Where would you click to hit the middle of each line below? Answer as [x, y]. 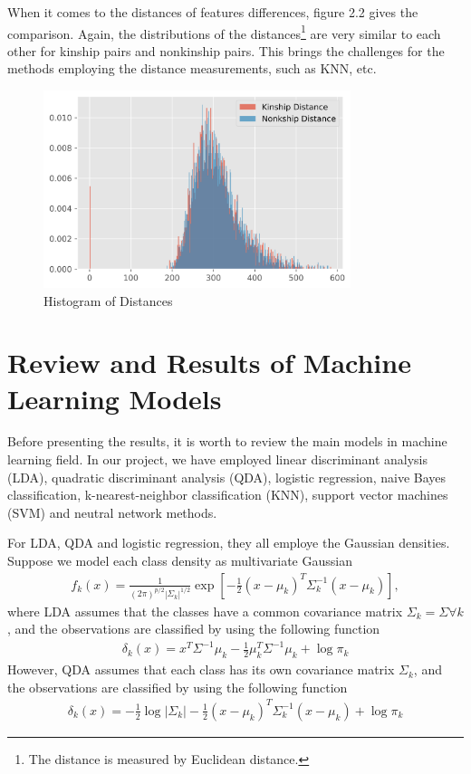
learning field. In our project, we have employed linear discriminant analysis [218, 459]
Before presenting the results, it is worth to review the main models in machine [227, 441]
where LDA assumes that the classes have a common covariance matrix [205, 611]
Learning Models [115, 398]
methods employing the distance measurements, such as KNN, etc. [192, 68]
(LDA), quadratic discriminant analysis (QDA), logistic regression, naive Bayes [227, 477]
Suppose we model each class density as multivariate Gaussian [180, 561]
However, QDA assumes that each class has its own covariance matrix [201, 669]
